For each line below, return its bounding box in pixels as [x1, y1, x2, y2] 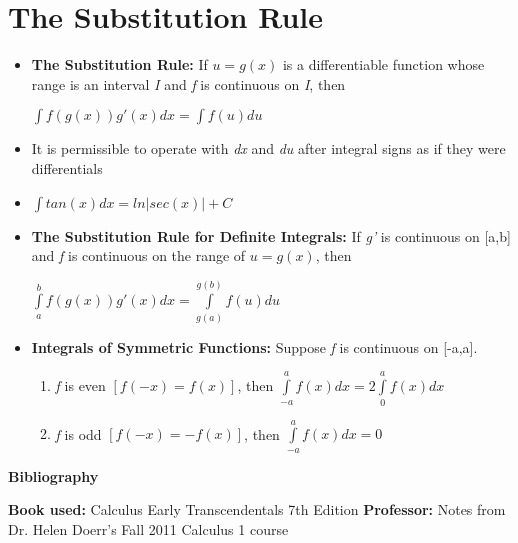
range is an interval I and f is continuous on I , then [31, 73, 346, 94]
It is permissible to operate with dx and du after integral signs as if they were [31, 138, 506, 159]
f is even [55, 375, 106, 396]
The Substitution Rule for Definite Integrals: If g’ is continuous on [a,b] [31, 225, 511, 246]
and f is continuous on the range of [31, 245, 246, 266]
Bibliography [8, 465, 99, 486]
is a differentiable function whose [282, 54, 485, 75]
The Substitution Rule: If [31, 54, 208, 75]
